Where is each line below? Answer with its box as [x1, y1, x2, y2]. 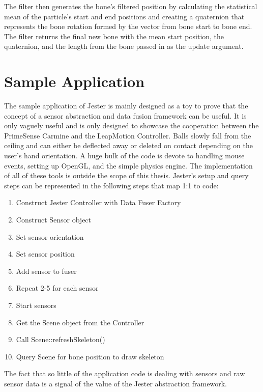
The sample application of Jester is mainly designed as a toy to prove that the [4, 100, 248, 111]
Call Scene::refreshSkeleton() [16, 334, 105, 345]
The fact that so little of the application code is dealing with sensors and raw [4, 368, 245, 379]
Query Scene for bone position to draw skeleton [16, 351, 164, 361]
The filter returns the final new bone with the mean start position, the [4, 31, 224, 41]
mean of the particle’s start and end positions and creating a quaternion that [4, 11, 245, 21]
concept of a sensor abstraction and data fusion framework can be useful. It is [4, 110, 247, 121]
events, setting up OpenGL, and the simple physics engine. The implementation [4, 160, 253, 171]
